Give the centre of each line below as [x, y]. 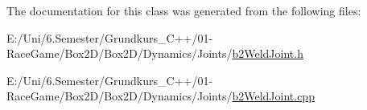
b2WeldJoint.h [268, 53]
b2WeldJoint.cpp [273, 96]
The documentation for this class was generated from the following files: [184, 10]
